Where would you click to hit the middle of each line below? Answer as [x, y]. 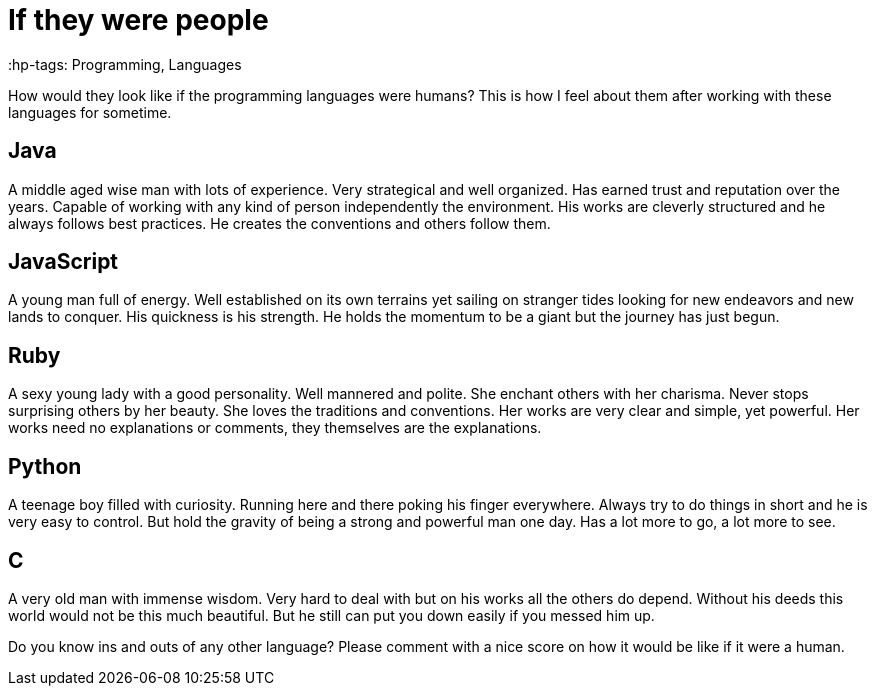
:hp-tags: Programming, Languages [125, 64]
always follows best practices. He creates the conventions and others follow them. [279, 223]
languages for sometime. [90, 112]
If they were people [138, 20]
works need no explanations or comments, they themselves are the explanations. [275, 428]
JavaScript [63, 262]
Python [45, 466]
